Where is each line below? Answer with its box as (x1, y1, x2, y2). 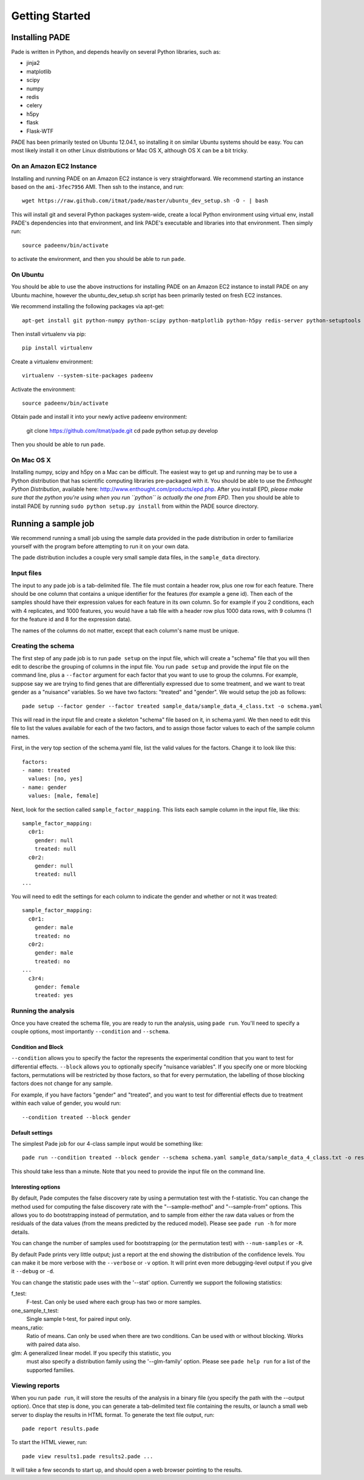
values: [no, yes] (28, 775, 83, 782)
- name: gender (22, 783, 67, 791)
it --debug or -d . (11, 1268, 55, 1275)
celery (26, 102, 42, 109)
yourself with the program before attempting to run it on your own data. (11, 543, 190, 550)
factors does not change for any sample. (11, 1080, 113, 1087)
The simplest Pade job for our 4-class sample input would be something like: (11, 1140, 203, 1147)
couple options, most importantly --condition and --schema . (11, 1027, 170, 1035)
